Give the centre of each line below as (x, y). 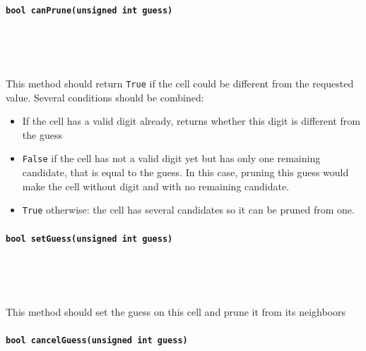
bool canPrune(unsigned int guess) (89, 10)
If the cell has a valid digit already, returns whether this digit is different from (191, 121)
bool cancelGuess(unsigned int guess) (97, 341)
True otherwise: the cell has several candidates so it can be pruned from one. (188, 210)
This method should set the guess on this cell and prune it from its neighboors (176, 312)
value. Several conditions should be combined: (105, 97)
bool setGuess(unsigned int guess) (89, 239)
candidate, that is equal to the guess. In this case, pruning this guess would (185, 172)
